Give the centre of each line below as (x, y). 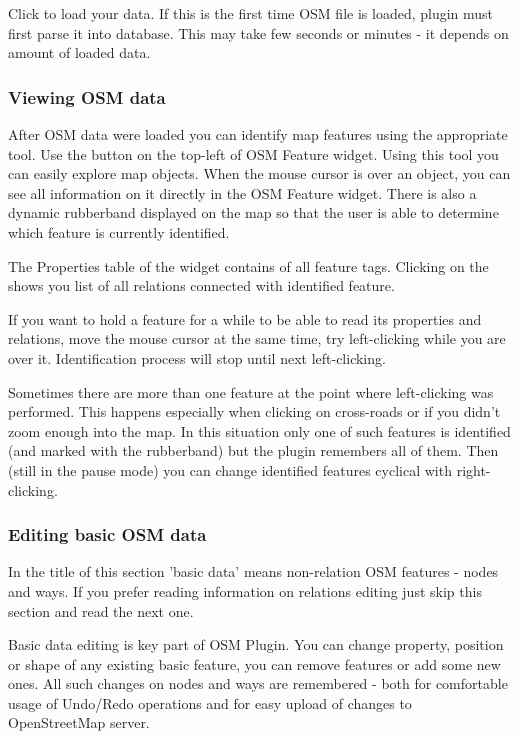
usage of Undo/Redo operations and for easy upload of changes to (210, 702)
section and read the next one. (101, 610)
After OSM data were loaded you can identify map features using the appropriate (258, 134)
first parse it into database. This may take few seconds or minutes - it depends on (258, 32)
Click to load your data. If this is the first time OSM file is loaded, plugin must (251, 13)
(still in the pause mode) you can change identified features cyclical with (230, 469)
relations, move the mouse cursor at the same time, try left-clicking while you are (257, 338)
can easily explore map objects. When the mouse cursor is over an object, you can (259, 173)
